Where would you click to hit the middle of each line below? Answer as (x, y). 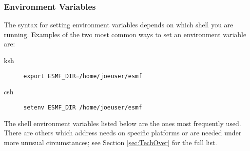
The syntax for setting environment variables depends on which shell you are (119, 25)
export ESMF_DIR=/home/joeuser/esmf (83, 76)
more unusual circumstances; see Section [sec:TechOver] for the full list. (111, 142)
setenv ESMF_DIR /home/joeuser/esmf (83, 107)
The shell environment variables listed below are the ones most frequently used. (123, 123)
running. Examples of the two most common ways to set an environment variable (125, 34)
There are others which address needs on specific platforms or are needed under (123, 133)
